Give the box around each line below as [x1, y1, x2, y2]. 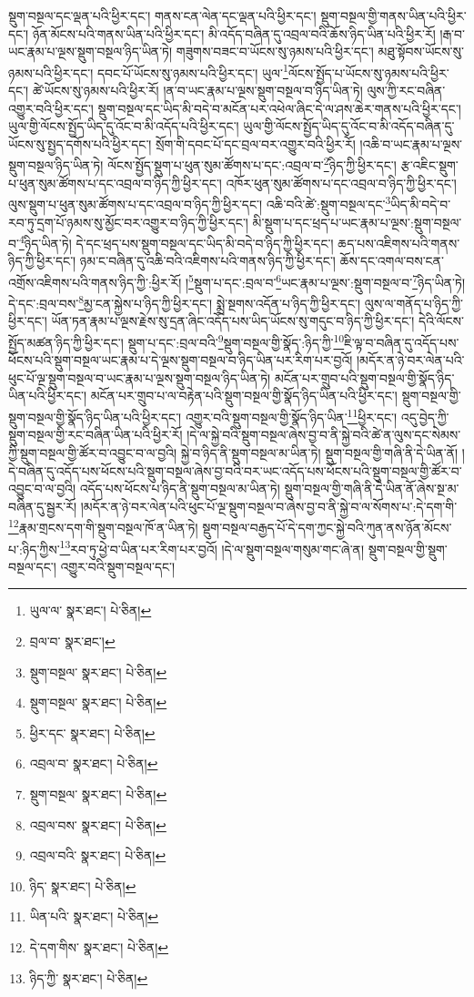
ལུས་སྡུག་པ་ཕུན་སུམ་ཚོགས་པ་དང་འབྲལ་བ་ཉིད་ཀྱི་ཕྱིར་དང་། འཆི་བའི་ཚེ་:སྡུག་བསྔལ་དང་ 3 [8, 192, 391, 213]
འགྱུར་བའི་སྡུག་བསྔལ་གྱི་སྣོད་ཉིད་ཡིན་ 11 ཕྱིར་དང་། [185, 405, 398, 426]
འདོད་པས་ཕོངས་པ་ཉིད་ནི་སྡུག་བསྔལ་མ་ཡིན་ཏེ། [79, 479, 280, 498]
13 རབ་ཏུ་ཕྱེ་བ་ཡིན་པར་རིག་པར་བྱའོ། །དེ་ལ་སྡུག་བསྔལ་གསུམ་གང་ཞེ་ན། [59, 536, 365, 558]
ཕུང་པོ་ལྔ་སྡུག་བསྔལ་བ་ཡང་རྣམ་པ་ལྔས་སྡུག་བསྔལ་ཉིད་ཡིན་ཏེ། [8, 368, 271, 387]
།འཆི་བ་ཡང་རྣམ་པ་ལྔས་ [359, 134, 463, 153]
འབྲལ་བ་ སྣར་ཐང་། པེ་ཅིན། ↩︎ [29, 754, 158, 773]
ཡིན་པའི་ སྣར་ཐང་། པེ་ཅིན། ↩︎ [29, 907, 158, 926]
